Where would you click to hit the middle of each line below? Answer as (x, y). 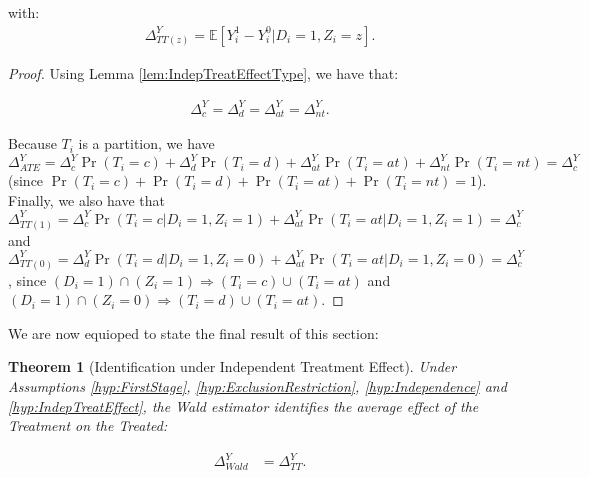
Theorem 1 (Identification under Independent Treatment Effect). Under (232, 366)
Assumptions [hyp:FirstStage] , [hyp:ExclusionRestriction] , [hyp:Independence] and (257, 385)
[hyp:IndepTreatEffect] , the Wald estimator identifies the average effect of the (243, 405)
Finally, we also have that (86, 199)
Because (32, 143)
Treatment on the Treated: (88, 425)
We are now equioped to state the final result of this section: (193, 332)
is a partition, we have (146, 143)
